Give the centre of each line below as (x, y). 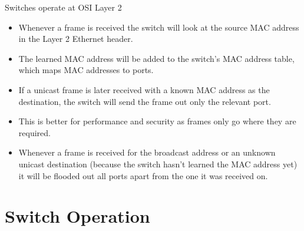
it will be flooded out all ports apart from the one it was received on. (143, 175)
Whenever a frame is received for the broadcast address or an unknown (147, 152)
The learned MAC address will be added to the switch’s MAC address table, (156, 58)
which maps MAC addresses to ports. (86, 70)
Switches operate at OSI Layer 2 (63, 7)
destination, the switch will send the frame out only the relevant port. (145, 101)
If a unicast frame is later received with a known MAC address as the (144, 89)
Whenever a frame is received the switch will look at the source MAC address (159, 27)
